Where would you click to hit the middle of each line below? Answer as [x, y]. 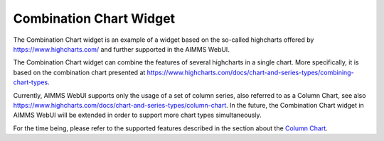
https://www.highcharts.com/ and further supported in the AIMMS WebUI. [122, 49]
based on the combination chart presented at [79, 72]
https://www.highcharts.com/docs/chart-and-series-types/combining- [251, 72]
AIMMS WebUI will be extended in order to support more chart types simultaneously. [138, 115]
